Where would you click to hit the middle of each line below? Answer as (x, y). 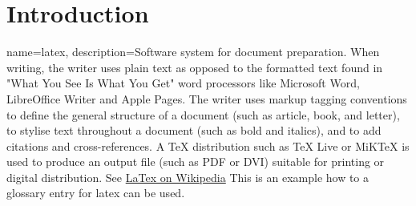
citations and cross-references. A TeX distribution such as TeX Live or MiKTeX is (208, 145)
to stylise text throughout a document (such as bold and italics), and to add (194, 130)
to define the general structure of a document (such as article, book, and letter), (203, 114)
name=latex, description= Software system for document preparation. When (193, 52)
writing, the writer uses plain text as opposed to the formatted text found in (195, 67)
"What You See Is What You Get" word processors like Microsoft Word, (183, 83)
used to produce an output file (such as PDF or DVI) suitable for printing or (196, 162)
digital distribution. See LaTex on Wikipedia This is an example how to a (188, 177)
